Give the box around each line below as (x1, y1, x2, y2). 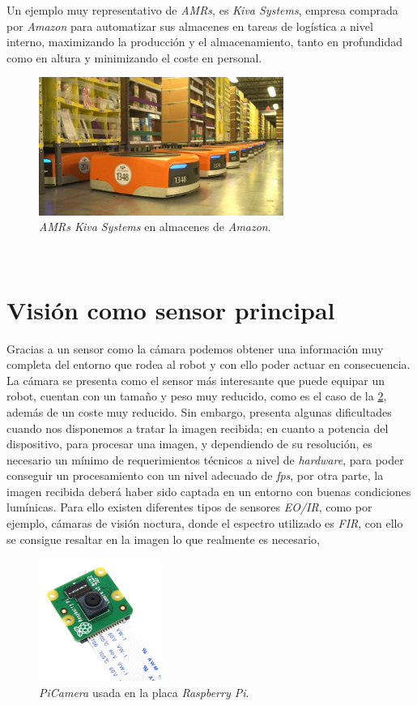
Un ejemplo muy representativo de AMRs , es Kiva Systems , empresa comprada (6, 2, 398, 18)
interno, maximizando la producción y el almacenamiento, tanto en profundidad (6, 33, 403, 50)
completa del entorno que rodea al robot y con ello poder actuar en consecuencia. (6, 356, 411, 373)
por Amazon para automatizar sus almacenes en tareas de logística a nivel (6, 17, 373, 34)
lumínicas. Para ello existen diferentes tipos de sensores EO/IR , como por (6, 498, 372, 516)
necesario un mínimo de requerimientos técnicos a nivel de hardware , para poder (6, 451, 404, 468)
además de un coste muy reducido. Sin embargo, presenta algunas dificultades (6, 403, 392, 420)
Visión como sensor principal (6, 293, 335, 326)
